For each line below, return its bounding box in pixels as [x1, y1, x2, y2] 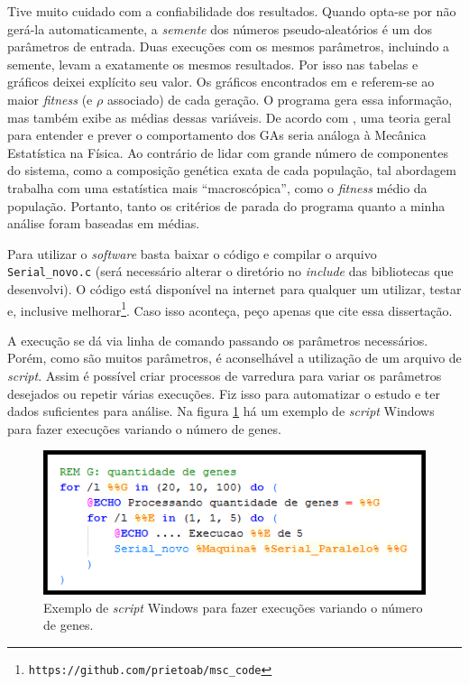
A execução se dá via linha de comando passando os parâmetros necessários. [7, 330, 428, 349]
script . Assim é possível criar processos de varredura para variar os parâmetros [7, 366, 442, 384]
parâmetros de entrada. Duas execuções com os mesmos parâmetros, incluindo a [7, 37, 450, 56]
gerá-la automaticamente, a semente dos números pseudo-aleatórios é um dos [7, 19, 433, 38]
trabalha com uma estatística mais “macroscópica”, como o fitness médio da [7, 178, 428, 197]
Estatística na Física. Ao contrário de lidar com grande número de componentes [7, 143, 448, 162]
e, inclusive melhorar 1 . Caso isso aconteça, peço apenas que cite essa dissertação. [7, 298, 453, 319]
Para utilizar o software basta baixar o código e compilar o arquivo [7, 244, 377, 263]
